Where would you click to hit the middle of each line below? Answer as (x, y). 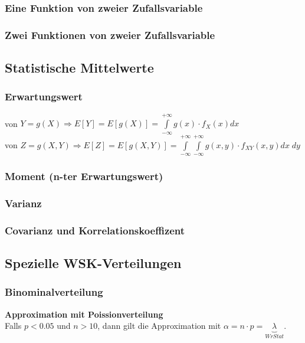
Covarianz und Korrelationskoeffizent (95, 230)
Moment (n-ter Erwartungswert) (84, 176)
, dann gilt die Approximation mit (159, 326)
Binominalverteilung (54, 292)
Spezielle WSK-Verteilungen (93, 262)
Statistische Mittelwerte (79, 68)
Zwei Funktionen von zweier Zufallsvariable (110, 35)
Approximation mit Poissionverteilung (84, 314)
